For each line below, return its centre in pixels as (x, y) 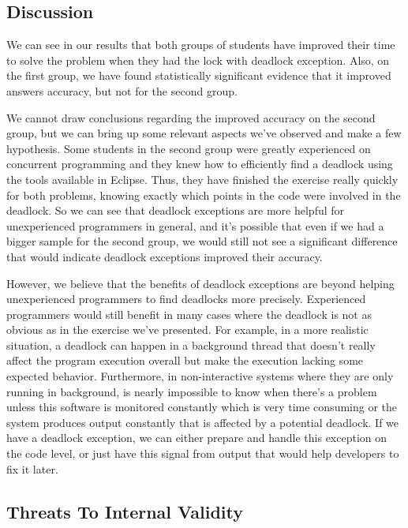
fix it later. (32, 468)
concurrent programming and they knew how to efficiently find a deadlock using (200, 164)
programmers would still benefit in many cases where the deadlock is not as (189, 314)
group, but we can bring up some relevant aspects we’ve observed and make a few (204, 133)
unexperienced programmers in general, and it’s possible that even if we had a (195, 225)
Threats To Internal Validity (125, 511)
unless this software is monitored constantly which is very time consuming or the (202, 407)
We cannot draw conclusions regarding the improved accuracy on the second (191, 117)
